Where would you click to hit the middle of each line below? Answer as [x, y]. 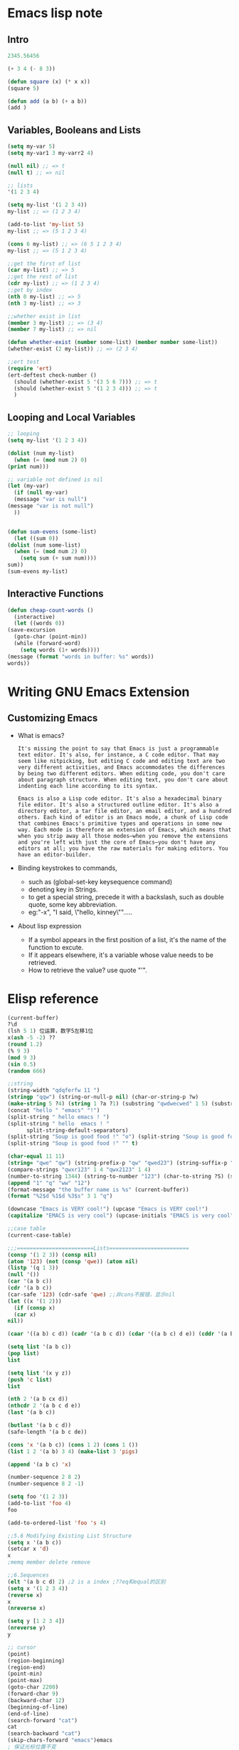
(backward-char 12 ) [36, 1700]
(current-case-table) [39, 1235]
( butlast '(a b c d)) [39, 1425]
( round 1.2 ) [25, 1044]
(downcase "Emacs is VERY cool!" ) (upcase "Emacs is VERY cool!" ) [108, 1209]
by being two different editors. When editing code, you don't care [121, 773]
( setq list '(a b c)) [39, 1347]
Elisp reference [53, 999]
